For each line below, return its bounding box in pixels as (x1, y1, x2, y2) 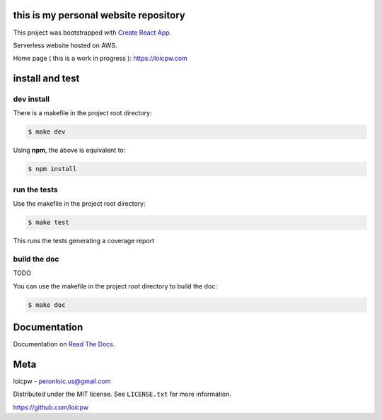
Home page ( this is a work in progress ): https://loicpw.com (13, 54, 187, 63)
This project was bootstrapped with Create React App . (13, 28, 172, 37)
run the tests (13, 185, 58, 194)
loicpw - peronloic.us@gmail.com (13, 377, 111, 385)
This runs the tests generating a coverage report (13, 237, 155, 245)
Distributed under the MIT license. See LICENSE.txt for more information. (13, 390, 231, 399)
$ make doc (28, 301, 66, 309)
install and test (13, 73, 80, 85)
